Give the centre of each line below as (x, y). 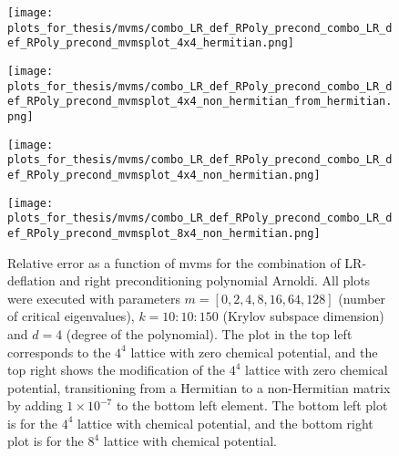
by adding (35, 405)
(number (362, 298)
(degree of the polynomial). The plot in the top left (209, 333)
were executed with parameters (94, 298)
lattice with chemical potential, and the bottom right (225, 423)
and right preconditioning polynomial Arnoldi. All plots (215, 280)
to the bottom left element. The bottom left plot (252, 405)
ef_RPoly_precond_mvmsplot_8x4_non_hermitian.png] (164, 233)
